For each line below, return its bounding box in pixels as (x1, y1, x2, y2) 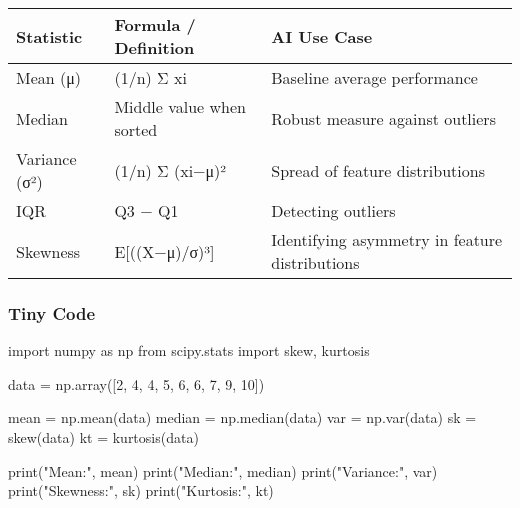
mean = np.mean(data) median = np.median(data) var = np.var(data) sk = (8, 407, 477, 428)
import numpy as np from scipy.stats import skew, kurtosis (8, 340, 370, 361)
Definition (114, 36, 195, 59)
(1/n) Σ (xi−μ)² (114, 158, 227, 182)
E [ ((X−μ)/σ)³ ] (114, 239, 215, 263)
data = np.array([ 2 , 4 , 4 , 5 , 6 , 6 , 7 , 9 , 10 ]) (8, 373, 265, 394)
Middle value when (114, 95, 246, 118)
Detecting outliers (271, 199, 396, 222)
